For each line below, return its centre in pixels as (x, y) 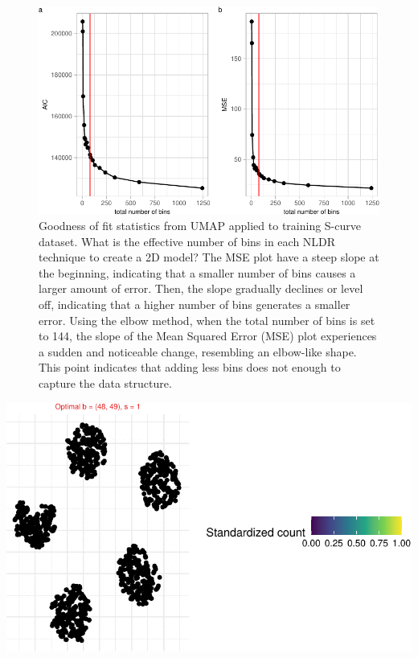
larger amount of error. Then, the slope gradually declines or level (201, 288)
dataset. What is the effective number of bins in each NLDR (187, 241)
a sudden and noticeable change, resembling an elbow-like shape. (198, 351)
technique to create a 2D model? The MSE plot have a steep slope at (209, 257)
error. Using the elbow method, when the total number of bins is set (207, 320)
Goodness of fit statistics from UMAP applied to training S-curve (200, 226)
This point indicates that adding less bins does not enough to (190, 367)
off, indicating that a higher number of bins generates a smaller (195, 304)
